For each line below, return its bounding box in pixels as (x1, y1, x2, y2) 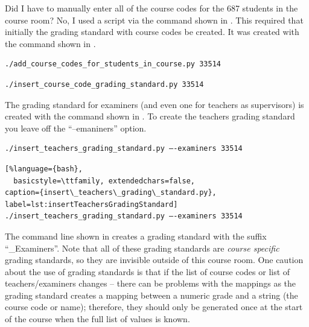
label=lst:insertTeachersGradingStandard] (5, 200, 178, 209)
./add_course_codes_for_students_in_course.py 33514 (5, 60, 221, 69)
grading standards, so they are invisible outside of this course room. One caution (5, 253, 304, 266)
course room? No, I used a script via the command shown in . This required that (5, 13, 304, 26)
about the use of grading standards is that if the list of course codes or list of (5, 265, 290, 278)
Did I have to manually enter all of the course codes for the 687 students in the (5, 2, 298, 14)
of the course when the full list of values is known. (5, 313, 190, 325)
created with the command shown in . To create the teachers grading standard (5, 110, 295, 122)
